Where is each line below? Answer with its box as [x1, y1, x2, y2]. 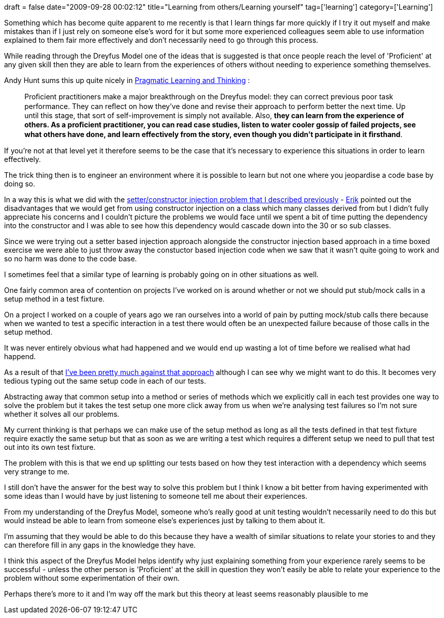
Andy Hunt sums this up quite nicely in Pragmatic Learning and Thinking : [4, 76, 250, 85]
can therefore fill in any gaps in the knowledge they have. [4, 541, 196, 549]
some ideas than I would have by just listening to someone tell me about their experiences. [4, 492, 308, 500]
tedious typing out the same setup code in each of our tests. [4, 377, 206, 385]
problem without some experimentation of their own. [4, 574, 180, 582]
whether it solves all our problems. [4, 410, 120, 418]
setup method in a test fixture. [4, 294, 105, 303]
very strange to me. [4, 467, 70, 476]
